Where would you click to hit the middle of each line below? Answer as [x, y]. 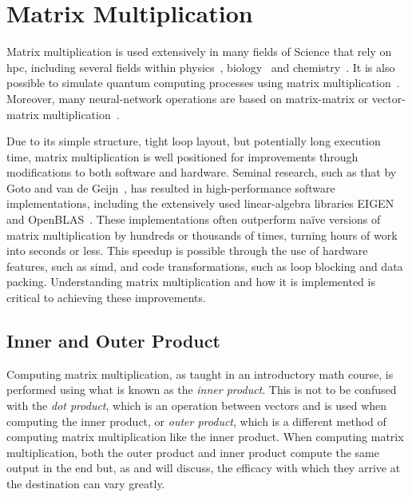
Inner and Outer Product [113, 341]
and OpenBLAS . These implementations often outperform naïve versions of [194, 219]
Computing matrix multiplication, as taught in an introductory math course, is [200, 374]
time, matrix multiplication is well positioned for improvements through [182, 156]
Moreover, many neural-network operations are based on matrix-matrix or [188, 98]
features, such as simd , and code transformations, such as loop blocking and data [205, 266]
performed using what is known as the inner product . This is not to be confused [202, 390]
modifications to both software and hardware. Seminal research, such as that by [202, 172]
